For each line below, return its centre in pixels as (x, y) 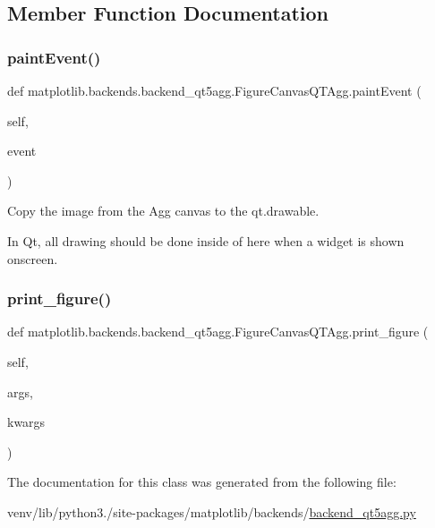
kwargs (26, 422)
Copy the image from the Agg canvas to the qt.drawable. (163, 211)
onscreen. (33, 258)
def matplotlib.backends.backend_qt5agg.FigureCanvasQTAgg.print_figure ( (218, 332)
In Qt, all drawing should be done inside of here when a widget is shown (206, 240)
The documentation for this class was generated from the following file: (202, 482)
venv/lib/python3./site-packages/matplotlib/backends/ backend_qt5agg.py (212, 511)
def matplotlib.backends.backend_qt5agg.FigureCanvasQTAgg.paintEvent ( (214, 90)
